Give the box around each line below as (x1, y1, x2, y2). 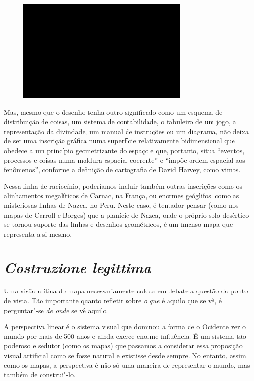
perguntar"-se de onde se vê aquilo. (4, 305, 108, 315)
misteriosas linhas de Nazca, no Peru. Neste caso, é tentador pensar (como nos (4, 200, 239, 210)
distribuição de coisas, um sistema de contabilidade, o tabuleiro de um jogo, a (4, 116, 236, 127)
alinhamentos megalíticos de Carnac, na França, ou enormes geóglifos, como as (4, 190, 239, 201)
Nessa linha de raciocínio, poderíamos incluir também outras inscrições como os (4, 180, 242, 191)
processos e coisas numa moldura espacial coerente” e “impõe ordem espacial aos (4, 155, 245, 165)
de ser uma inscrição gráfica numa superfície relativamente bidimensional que (4, 135, 235, 146)
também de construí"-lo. (4, 369, 76, 380)
